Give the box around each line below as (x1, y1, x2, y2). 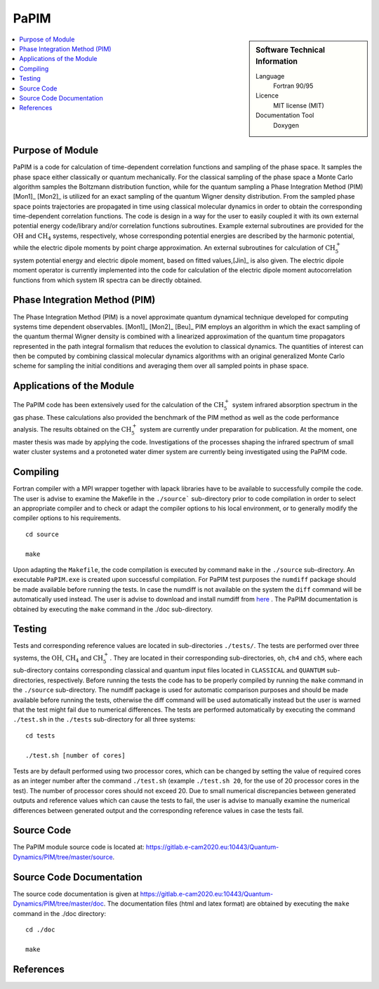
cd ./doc (25, 925, 55, 934)
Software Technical (255, 45, 326, 55)
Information (255, 57, 298, 67)
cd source (25, 530, 59, 538)
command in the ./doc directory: (13, 909, 107, 917)
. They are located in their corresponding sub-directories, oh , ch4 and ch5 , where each (109, 653, 363, 662)
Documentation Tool (255, 111, 314, 119)
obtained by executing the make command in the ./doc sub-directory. (13, 604, 213, 613)
